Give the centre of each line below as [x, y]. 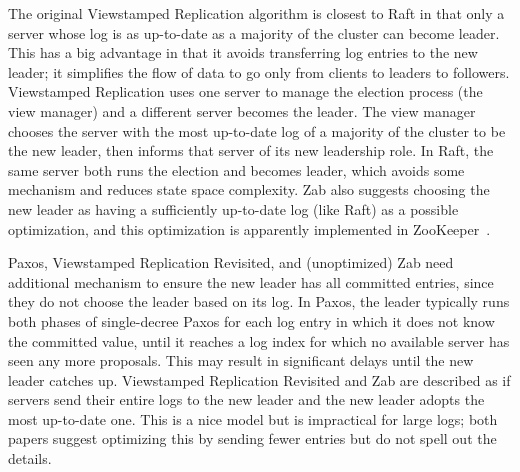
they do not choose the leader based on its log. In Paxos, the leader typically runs [259, 301]
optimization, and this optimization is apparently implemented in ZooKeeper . [249, 228]
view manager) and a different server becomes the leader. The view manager [242, 110]
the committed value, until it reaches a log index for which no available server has [259, 340]
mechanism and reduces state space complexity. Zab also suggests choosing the [249, 189]
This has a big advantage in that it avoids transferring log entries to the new [243, 52]
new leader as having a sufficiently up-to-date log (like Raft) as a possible [233, 208]
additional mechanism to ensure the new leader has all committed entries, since [251, 281]
